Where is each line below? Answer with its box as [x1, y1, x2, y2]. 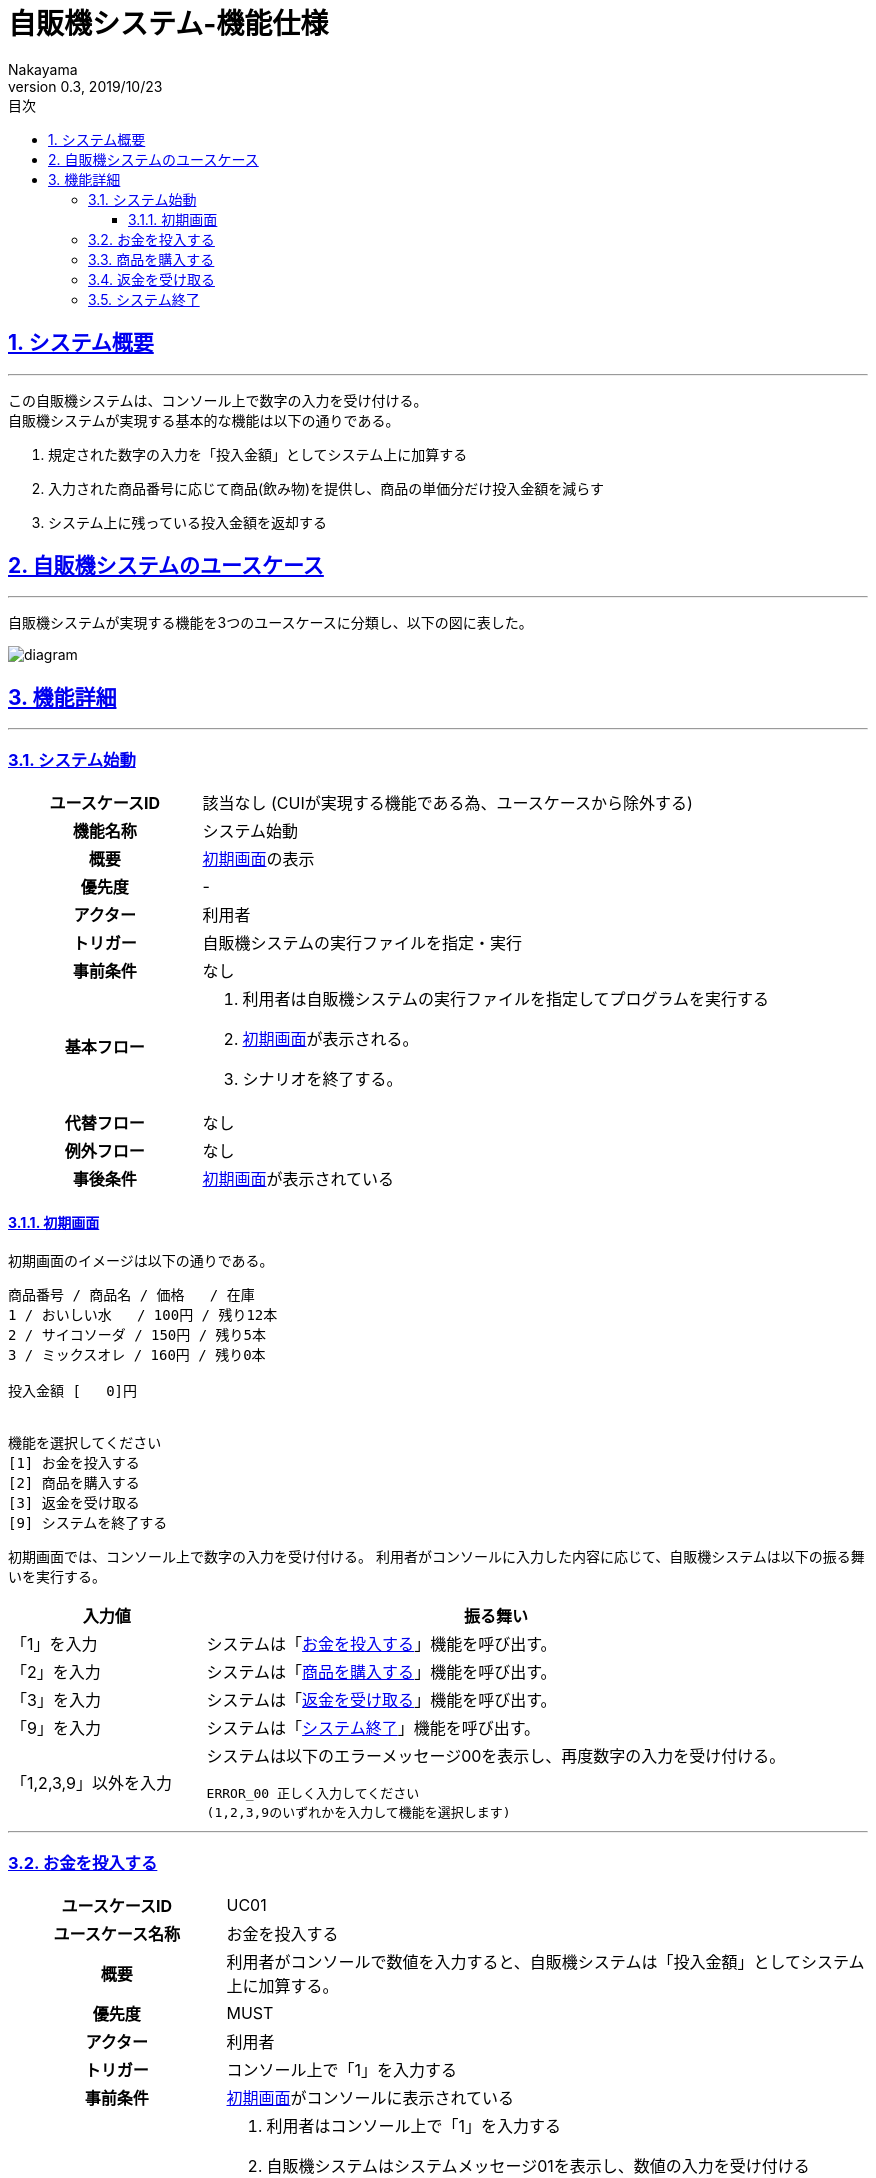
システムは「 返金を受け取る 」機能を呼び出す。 [206, 1690, 557, 1711]
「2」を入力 [11, 1662, 101, 1683]
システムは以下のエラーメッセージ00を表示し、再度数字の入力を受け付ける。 [206, 1746, 786, 1767]
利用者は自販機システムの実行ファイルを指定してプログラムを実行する [242, 989, 770, 1010]
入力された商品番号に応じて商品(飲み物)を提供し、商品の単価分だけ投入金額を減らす [48, 479, 604, 497]
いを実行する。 [8, 1568, 106, 1586]
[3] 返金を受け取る [8, 1495, 140, 1512]
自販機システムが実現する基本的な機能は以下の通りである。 [8, 411, 400, 429]
